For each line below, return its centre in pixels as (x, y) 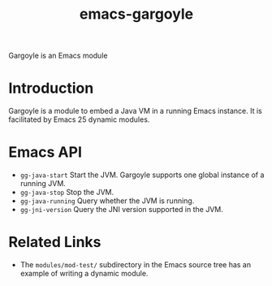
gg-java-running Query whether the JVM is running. (107, 201)
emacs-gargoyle (136, 14)
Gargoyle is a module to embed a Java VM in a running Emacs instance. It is (135, 111)
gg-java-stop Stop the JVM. (67, 193)
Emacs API (45, 152)
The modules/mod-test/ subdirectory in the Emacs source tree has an (136, 264)
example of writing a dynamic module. (84, 273)
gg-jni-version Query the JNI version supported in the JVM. (121, 210)
